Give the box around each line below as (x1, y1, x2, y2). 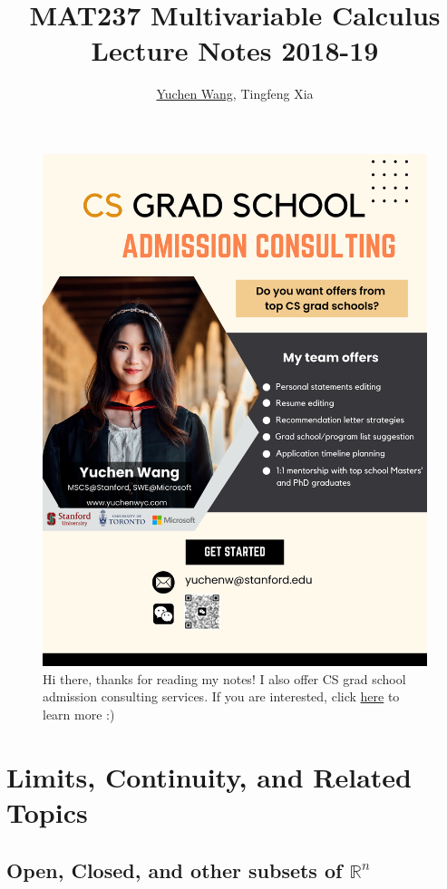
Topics (6, 793, 88, 830)
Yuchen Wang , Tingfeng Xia (156, 84, 314, 103)
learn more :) (43, 705, 115, 724)
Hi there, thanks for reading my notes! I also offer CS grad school (43, 669, 406, 688)
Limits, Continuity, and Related (6, 758, 412, 795)
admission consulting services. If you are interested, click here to (43, 687, 400, 706)
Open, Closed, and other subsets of (6, 855, 343, 884)
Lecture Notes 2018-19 (91, 32, 379, 69)
